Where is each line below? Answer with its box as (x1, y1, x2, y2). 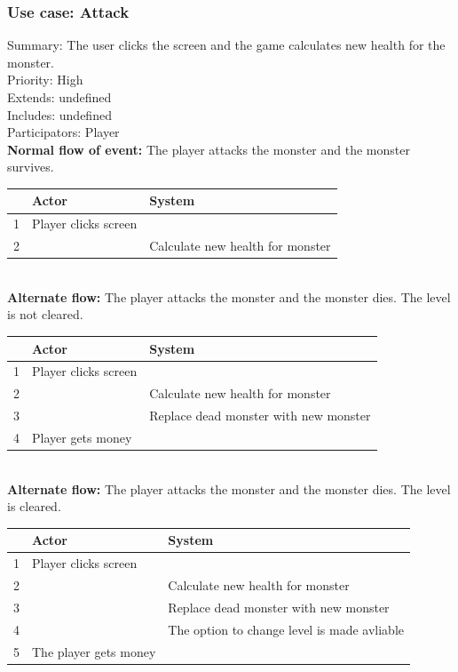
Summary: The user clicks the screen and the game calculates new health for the (7, 36, 446, 54)
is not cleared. (7, 305, 83, 324)
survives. (7, 157, 54, 176)
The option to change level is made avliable (168, 620, 404, 638)
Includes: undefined (7, 105, 112, 124)
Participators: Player (7, 123, 120, 141)
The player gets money (32, 642, 156, 660)
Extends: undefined (7, 88, 112, 106)
